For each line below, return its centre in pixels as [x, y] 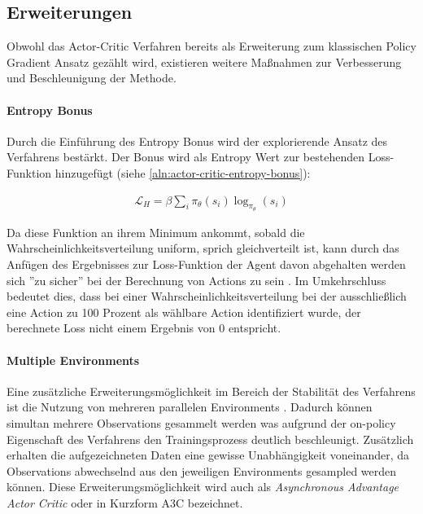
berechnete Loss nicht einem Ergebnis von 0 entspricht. [144, 328]
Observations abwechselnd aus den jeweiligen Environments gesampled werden [202, 470]
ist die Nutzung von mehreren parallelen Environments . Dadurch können [190, 407]
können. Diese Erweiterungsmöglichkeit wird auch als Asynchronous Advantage [203, 487]
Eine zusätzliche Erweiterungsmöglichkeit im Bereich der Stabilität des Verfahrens [211, 391]
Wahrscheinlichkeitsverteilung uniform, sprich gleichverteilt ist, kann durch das [203, 248]
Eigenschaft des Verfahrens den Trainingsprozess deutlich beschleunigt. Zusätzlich [210, 439]
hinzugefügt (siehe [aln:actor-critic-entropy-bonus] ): [183, 172]
